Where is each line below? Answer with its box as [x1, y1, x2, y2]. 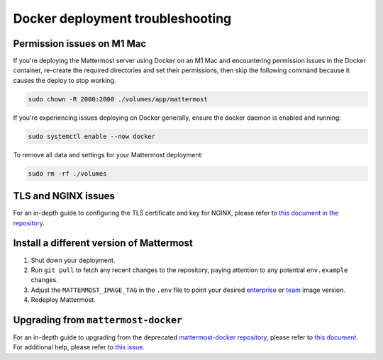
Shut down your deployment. [30, 256, 116, 264]
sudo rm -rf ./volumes [28, 169, 107, 177]
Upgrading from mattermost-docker [13, 314, 182, 326]
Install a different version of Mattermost [13, 237, 193, 249]
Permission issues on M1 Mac [13, 38, 147, 50]
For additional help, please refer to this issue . [13, 343, 145, 351]
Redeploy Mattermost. [30, 296, 96, 304]
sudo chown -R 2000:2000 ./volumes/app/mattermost [28, 95, 209, 103]
